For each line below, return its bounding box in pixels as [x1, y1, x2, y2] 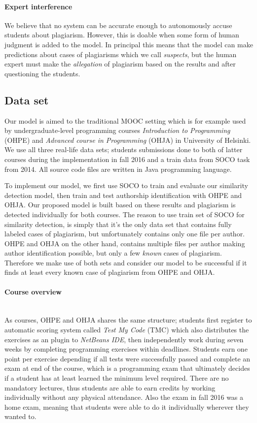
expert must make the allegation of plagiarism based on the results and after [4, 59, 236, 69]
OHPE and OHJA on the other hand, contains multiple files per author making [4, 238, 245, 248]
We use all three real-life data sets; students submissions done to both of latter [4, 144, 243, 155]
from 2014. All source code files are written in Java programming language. [4, 163, 232, 174]
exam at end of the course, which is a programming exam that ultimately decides [4, 363, 250, 373]
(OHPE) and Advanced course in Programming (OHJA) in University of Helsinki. [4, 134, 251, 145]
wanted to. [4, 411, 37, 422]
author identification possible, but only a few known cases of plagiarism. [4, 248, 222, 258]
